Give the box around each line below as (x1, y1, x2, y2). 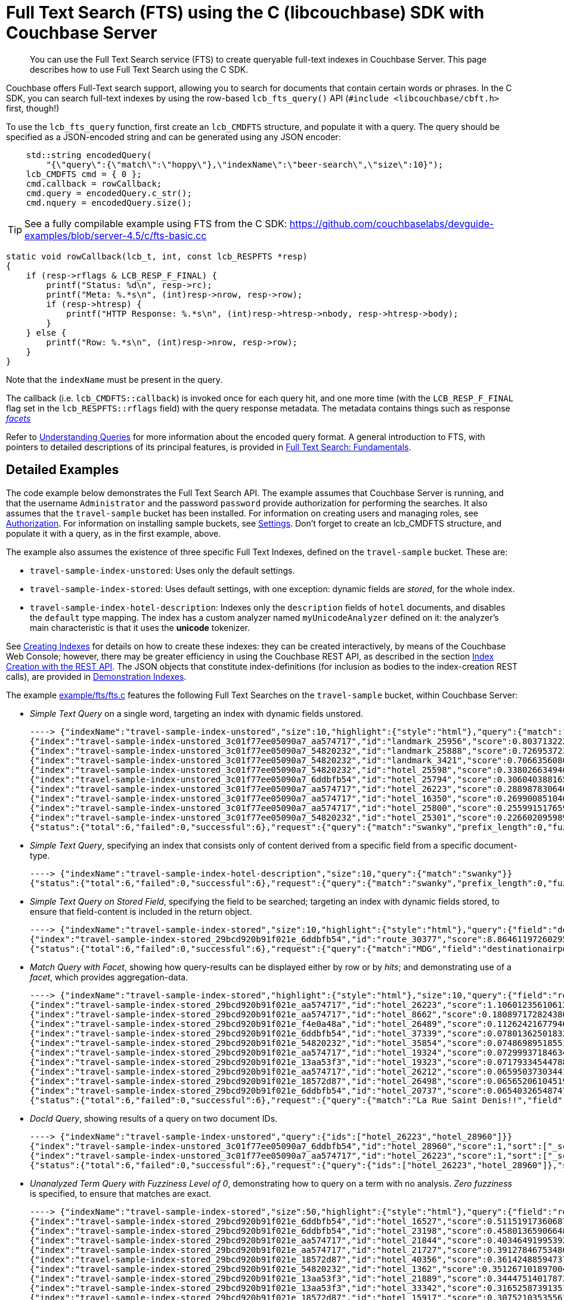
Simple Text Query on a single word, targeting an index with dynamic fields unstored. (30, 708, 364, 719)
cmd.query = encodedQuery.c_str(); (26, 188, 192, 198)
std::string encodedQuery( (26, 150, 152, 160)
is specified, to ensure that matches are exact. (30, 1188, 212, 1199)
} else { (26, 327, 67, 338)
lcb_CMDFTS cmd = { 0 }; (26, 169, 142, 179)
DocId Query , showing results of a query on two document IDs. (30, 1113, 278, 1123)
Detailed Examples (6, 462, 119, 478)
